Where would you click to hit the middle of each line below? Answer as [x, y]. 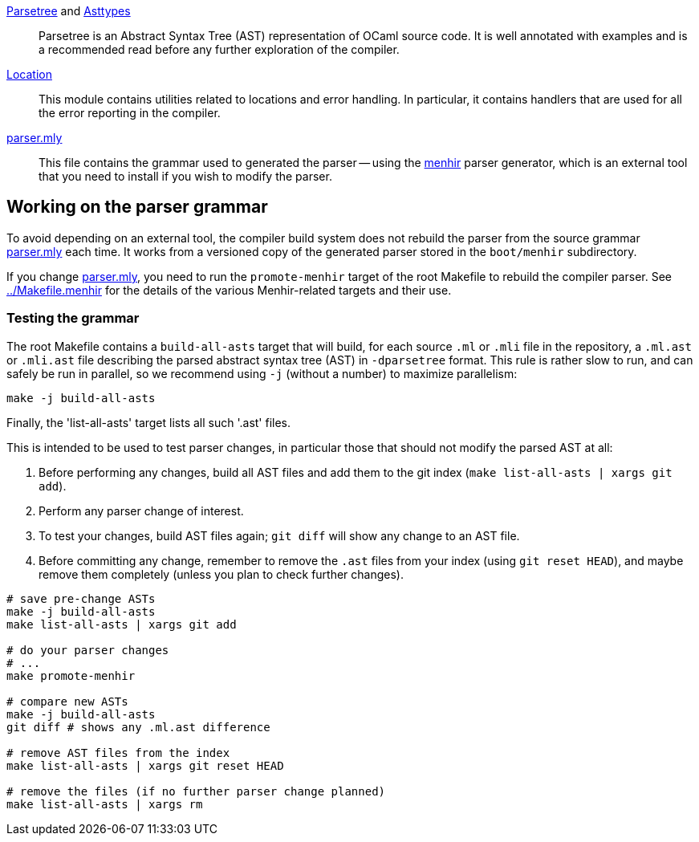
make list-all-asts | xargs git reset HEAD [145, 765]
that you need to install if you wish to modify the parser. [185, 176]
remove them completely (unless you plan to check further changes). [221, 574]
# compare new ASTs [67, 701]
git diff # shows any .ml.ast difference [138, 727]
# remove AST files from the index [118, 753]
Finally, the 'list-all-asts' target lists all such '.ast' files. [149, 422]
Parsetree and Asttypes [69, 11]
